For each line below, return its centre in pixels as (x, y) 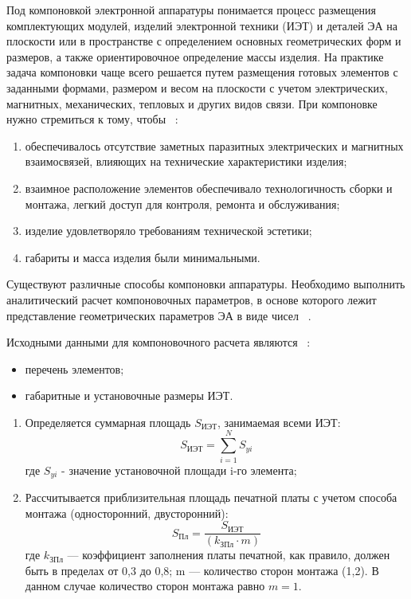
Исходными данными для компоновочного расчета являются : (159, 342)
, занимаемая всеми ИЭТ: (279, 422)
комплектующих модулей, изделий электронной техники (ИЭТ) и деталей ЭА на (202, 25)
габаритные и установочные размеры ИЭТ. (129, 395)
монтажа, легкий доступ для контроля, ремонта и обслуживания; (182, 204)
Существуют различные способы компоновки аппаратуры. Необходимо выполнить (206, 284)
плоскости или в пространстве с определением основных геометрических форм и (204, 41)
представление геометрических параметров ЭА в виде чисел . (159, 315)
